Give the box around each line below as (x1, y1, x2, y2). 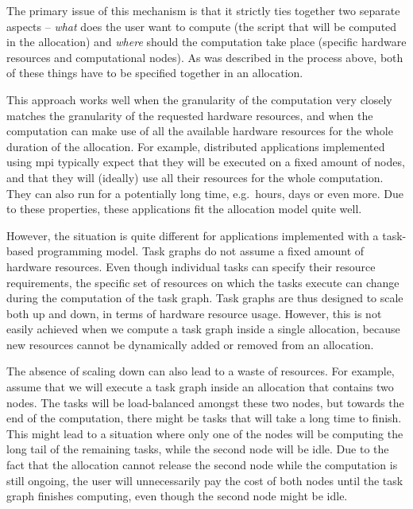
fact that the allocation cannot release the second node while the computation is (6, 457, 398, 473)
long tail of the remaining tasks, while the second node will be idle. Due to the (6, 441, 389, 457)
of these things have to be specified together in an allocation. (6, 64, 303, 81)
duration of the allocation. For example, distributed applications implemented (6, 138, 385, 154)
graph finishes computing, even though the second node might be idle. (6, 488, 348, 504)
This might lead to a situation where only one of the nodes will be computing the (6, 425, 403, 441)
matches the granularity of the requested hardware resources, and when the (6, 107, 373, 123)
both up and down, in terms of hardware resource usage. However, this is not (6, 305, 382, 321)
